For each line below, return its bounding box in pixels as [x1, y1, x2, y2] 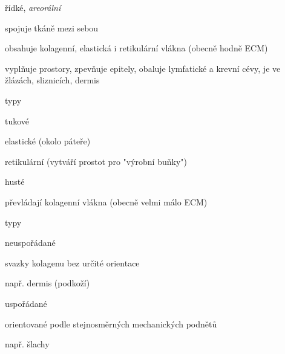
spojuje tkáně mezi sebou [5, 21, 99, 34]
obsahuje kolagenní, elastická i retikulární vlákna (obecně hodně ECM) [5, 42, 268, 54]
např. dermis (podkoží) [5, 277, 90, 289]
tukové [5, 114, 30, 127]
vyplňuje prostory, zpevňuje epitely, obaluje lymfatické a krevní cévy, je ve [5, 62, 281, 74]
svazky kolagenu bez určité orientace [5, 256, 140, 269]
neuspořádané [5, 236, 56, 249]
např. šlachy [5, 338, 50, 350]
